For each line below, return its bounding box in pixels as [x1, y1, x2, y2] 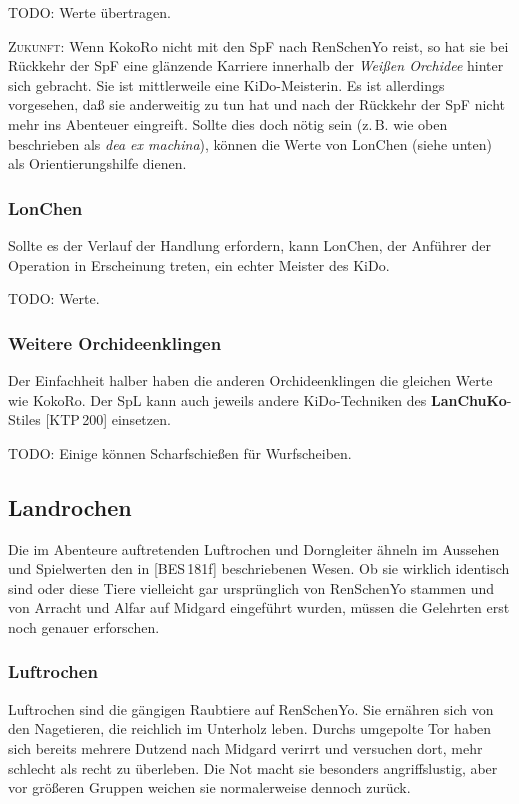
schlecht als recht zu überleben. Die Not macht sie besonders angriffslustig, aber [8, 757, 498, 778]
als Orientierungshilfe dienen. [8, 153, 187, 174]
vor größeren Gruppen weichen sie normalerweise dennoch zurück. [8, 777, 411, 798]
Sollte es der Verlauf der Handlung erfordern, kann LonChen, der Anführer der [8, 234, 491, 255]
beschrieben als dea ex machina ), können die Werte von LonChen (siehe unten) [8, 133, 492, 154]
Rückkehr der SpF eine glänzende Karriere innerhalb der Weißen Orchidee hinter [8, 55, 504, 76]
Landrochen [8, 491, 132, 522]
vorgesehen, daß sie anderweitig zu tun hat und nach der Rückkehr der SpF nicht [8, 94, 505, 115]
